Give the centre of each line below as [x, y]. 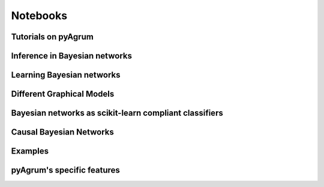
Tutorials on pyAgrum [52, 37]
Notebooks [39, 16]
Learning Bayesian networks [66, 75]
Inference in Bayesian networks [71, 56]
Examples [30, 151]
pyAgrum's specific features [65, 170]
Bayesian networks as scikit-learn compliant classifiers [117, 113]
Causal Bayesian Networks [62, 132]
